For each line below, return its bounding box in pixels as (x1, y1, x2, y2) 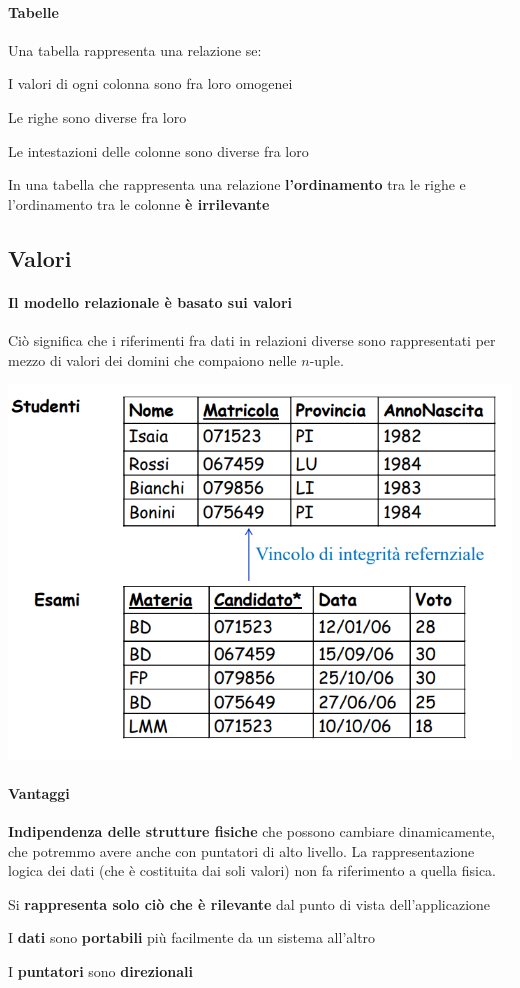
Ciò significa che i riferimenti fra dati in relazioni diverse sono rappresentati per (8, 329, 496, 350)
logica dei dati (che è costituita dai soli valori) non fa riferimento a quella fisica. (8, 860, 497, 881)
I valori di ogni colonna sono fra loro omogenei (8, 73, 293, 94)
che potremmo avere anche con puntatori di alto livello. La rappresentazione (8, 840, 475, 861)
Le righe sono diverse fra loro (8, 106, 187, 127)
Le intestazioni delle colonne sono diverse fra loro (8, 140, 309, 161)
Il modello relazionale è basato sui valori (8, 291, 293, 312)
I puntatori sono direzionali (8, 961, 194, 982)
